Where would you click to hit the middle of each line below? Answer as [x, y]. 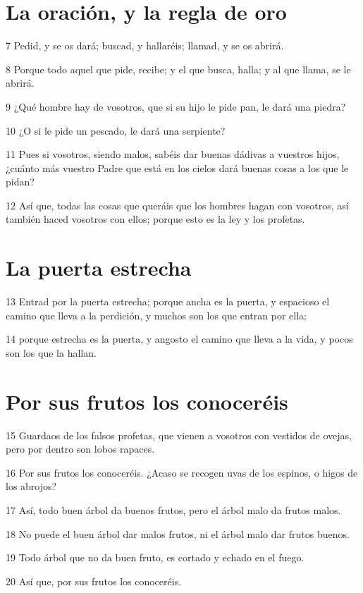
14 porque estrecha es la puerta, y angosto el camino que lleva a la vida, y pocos [179, 339]
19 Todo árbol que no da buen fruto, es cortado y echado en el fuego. [155, 557]
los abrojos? [31, 486]
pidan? [20, 182]
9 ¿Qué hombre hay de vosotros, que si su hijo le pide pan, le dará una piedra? [176, 106]
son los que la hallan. [51, 352]
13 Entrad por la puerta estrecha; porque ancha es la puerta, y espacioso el [168, 301]
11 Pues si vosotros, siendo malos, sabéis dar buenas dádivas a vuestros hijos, [173, 154]
